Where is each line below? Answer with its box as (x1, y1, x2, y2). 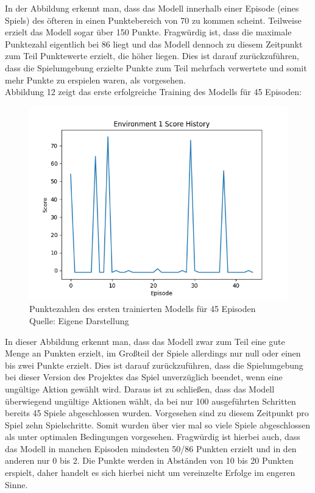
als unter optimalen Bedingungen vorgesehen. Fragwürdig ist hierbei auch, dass (5, 430, 300, 443)
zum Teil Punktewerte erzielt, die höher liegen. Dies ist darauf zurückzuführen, (5, 49, 300, 62)
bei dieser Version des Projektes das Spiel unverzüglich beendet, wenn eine (5, 371, 283, 383)
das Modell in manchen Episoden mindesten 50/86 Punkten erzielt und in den (5, 442, 297, 455)
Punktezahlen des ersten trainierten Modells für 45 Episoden (29, 302, 256, 315)
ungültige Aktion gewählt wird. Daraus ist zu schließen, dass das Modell (5, 382, 275, 395)
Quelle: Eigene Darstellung (29, 314, 129, 327)
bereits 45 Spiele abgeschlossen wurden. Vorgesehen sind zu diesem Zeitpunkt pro (5, 406, 309, 419)
